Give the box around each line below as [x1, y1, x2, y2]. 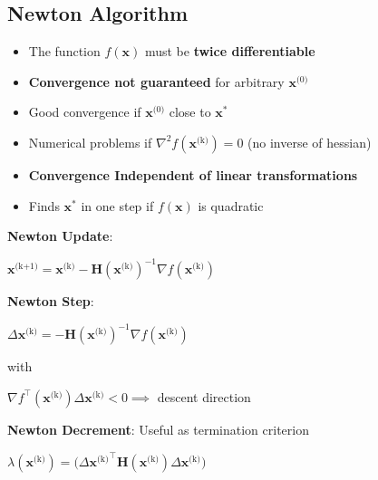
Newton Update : [7, 226, 113, 245]
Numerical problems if [28, 132, 152, 151]
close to [169, 102, 211, 121]
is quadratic [198, 196, 264, 215]
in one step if [81, 196, 154, 215]
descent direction [157, 387, 251, 406]
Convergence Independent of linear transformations [28, 165, 358, 184]
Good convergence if [28, 102, 141, 121]
